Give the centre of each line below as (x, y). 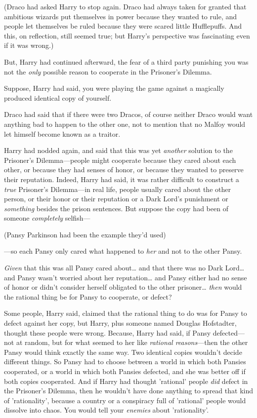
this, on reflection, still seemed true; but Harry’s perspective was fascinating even (127, 35)
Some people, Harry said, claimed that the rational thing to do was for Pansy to (126, 313)
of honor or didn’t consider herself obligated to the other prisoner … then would (123, 287)
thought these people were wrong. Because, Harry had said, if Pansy (107, 332)
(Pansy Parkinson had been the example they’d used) (85, 234)
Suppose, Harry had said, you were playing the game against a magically (114, 88)
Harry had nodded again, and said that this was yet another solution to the (118, 150)
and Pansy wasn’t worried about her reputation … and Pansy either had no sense (126, 277)
